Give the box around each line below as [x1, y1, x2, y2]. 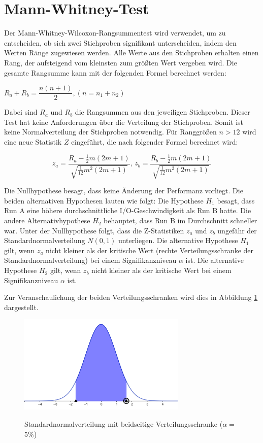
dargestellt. [4, 301, 39, 312]
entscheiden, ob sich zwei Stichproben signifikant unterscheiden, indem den [4, 37, 237, 48]
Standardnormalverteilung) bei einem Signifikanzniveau [4, 255, 177, 265]
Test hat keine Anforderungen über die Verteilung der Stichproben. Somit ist [4, 116, 244, 127]
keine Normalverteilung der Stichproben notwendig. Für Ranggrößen [4, 126, 217, 137]
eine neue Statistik [4, 136, 62, 147]
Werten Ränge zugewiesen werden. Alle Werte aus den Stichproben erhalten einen [4, 47, 259, 58]
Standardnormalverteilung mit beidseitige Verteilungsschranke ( [24, 418, 223, 429]
